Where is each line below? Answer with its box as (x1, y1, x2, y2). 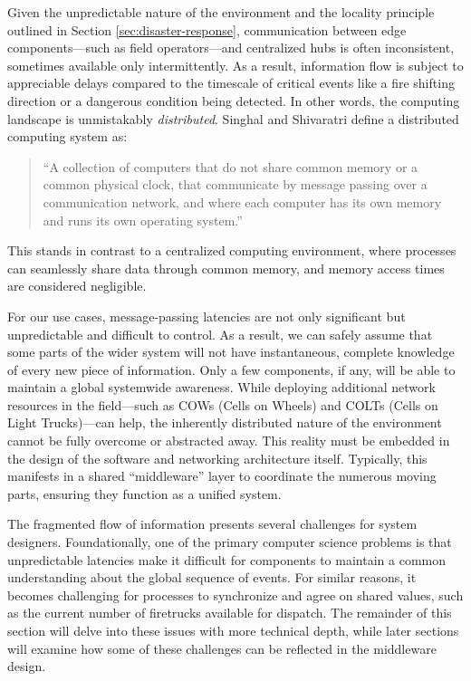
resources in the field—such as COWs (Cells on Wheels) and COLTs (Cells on (7, 395, 438, 414)
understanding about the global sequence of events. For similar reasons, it (7, 568, 417, 587)
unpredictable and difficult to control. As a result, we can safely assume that (7, 324, 433, 343)
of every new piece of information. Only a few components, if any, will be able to (7, 360, 456, 379)
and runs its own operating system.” (43, 210, 243, 229)
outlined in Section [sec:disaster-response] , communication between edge (7, 20, 407, 39)
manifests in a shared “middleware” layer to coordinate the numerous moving (7, 466, 437, 485)
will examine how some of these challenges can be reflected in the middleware (7, 638, 437, 657)
